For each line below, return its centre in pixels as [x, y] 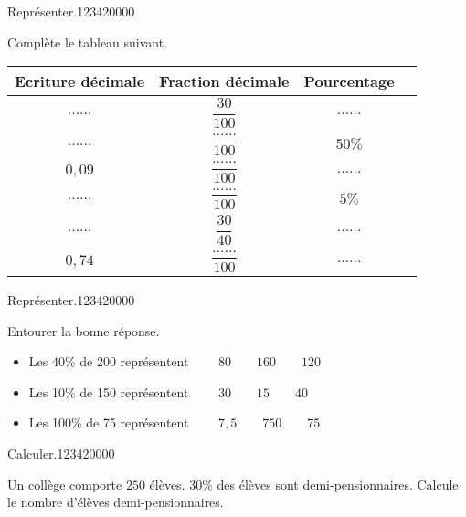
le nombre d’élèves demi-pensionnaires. [116, 502]
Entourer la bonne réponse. [84, 330]
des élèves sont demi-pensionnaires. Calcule [338, 484]
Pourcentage [349, 81]
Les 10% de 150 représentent [109, 391]
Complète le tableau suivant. [88, 42]
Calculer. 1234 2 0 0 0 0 [61, 453]
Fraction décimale [224, 81]
